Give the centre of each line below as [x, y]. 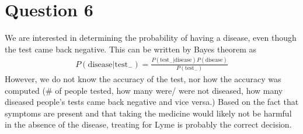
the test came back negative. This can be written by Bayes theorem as [130, 49]
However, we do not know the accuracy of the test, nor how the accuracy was [143, 78]
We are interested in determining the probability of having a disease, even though [151, 38]
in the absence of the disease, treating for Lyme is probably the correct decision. [148, 124]
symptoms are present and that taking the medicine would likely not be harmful [148, 113]
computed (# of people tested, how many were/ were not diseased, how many [144, 90]
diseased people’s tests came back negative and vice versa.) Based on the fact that [152, 102]
